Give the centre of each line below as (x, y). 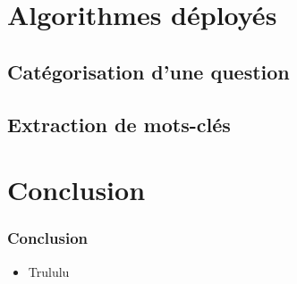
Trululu (49, 271)
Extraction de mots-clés (119, 124)
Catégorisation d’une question (148, 71)
